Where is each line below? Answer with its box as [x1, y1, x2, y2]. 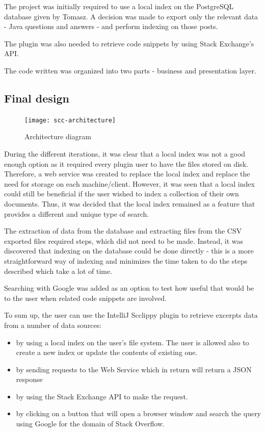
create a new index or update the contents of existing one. [16, 347, 198, 358]
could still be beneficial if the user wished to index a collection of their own [4, 188, 239, 199]
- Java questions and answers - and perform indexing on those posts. [4, 21, 218, 32]
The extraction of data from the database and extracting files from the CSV [4, 225, 242, 236]
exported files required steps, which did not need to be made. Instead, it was [4, 235, 244, 246]
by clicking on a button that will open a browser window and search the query [16, 408, 261, 419]
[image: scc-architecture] [24, 116, 116, 124]
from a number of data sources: [4, 319, 102, 330]
